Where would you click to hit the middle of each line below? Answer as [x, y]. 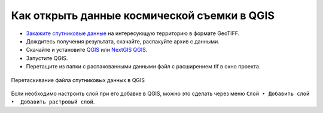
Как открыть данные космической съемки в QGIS [143, 15]
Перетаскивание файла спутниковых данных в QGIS [78, 80]
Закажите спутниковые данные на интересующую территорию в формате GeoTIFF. [133, 33]
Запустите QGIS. [47, 58]
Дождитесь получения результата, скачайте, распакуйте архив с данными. [123, 41]
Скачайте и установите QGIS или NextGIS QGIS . [87, 50]
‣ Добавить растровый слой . [53, 102]
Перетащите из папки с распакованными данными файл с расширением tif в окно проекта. [143, 67]
